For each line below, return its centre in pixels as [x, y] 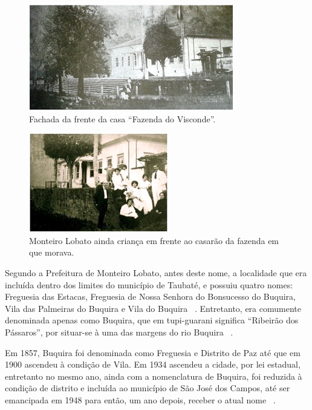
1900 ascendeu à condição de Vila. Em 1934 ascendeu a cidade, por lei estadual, [153, 364]
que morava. [52, 252]
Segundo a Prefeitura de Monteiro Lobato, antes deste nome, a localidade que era [156, 272]
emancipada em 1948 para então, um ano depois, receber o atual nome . [140, 399]
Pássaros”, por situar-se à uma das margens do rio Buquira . [119, 332]
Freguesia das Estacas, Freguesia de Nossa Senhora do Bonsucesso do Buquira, [150, 296]
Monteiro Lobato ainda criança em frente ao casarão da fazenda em [154, 240]
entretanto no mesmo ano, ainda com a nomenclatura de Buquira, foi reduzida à [154, 376]
